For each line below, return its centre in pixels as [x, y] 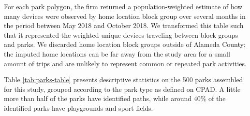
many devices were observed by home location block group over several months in [125, 16]
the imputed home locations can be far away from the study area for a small [117, 53]
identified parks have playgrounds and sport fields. [79, 108]
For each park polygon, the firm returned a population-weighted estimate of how [123, 6]
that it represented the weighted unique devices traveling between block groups [121, 35]
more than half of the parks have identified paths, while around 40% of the [115, 98]
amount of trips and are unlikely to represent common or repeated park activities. [125, 63]
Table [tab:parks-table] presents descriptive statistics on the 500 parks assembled [124, 80]
